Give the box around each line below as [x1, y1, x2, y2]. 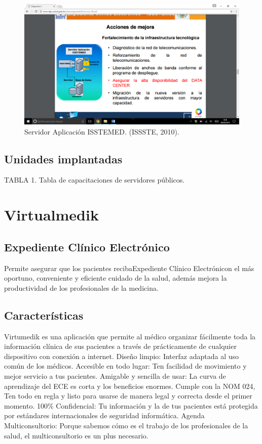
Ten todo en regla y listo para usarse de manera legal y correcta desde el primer [4, 390, 252, 401]
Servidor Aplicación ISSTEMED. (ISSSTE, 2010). [24, 126, 179, 137]
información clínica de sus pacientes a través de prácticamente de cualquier [4, 341, 237, 351]
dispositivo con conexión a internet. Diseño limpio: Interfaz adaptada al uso [4, 350, 239, 361]
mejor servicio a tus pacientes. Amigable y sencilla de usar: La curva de [4, 371, 226, 381]
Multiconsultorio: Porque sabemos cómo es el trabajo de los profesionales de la [4, 420, 248, 430]
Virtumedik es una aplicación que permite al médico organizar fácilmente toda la [4, 331, 256, 341]
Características [4, 307, 84, 323]
